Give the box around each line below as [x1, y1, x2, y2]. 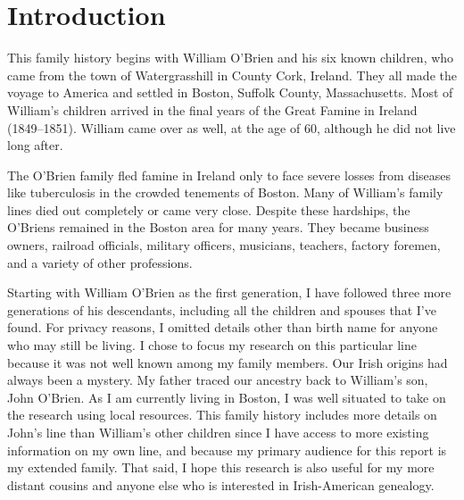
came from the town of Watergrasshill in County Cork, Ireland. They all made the [7, 65, 457, 84]
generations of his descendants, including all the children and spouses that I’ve [7, 300, 436, 319]
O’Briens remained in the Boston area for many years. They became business [7, 218, 429, 237]
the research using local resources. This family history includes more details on [7, 405, 437, 424]
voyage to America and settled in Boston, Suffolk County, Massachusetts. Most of [7, 83, 453, 102]
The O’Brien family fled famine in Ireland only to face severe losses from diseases [7, 165, 452, 184]
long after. [7, 136, 63, 154]
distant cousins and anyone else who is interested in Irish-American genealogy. [7, 475, 435, 494]
